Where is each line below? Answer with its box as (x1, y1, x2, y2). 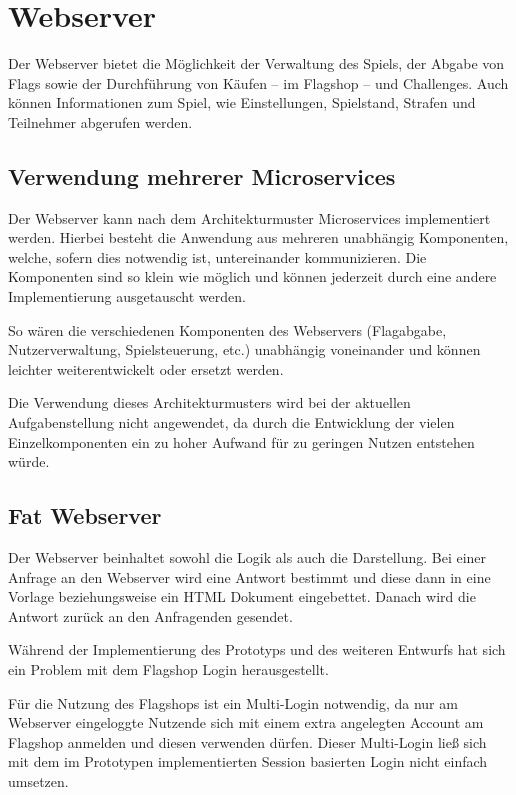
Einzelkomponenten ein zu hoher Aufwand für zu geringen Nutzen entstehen (8, 431, 475, 452)
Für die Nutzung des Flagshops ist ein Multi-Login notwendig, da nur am (8, 692, 458, 713)
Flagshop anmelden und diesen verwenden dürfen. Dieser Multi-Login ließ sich (8, 731, 487, 752)
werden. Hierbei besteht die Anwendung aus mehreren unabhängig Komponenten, (8, 227, 509, 248)
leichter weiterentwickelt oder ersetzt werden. (8, 358, 284, 379)
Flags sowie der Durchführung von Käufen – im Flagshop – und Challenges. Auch (8, 72, 509, 93)
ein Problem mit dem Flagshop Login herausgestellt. (8, 659, 329, 679)
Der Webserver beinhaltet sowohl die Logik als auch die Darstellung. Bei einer (8, 547, 487, 568)
